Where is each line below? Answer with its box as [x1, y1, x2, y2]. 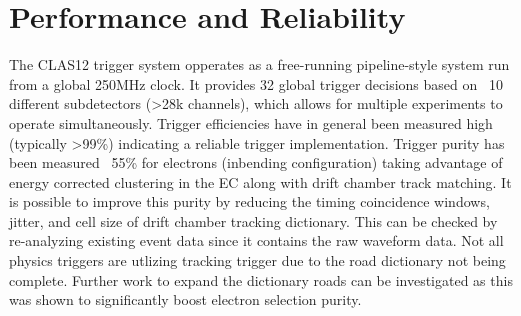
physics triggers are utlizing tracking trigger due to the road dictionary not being [9, 250, 506, 271]
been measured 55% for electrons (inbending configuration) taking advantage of [9, 152, 503, 173]
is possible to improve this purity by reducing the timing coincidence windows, [9, 191, 490, 212]
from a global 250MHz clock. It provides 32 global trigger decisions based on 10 [9, 73, 503, 94]
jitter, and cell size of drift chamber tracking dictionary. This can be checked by [9, 210, 498, 231]
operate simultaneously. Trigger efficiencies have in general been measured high [9, 112, 493, 133]
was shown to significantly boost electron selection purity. [9, 289, 362, 310]
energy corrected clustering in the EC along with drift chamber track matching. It [9, 171, 512, 192]
